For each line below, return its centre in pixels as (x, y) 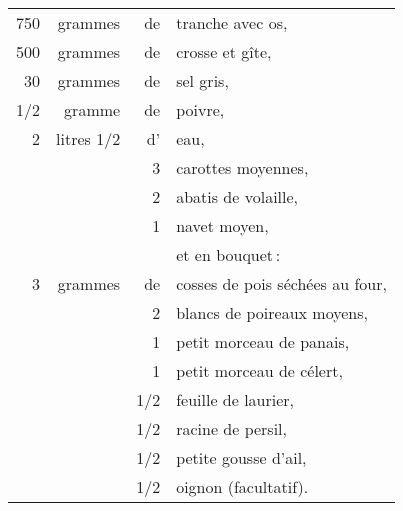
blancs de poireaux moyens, (272, 312)
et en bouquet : (228, 254)
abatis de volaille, (237, 196)
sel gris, (202, 80)
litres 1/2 (88, 138)
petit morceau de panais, (263, 341)
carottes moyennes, (242, 167)
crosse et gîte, (224, 51)
